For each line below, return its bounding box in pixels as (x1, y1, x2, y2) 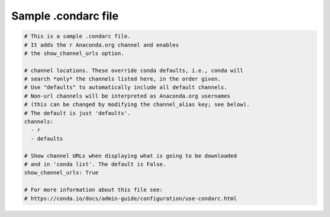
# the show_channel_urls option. (24, 49, 125, 57)
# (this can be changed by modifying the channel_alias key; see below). (24, 101, 250, 108)
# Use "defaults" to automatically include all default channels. (24, 84, 227, 91)
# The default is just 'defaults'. (24, 110, 131, 116)
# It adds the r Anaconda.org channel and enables (24, 41, 180, 48)
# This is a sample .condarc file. (24, 33, 131, 40)
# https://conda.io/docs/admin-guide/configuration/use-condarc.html (24, 195, 237, 202)
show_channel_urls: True (24, 169, 99, 176)
